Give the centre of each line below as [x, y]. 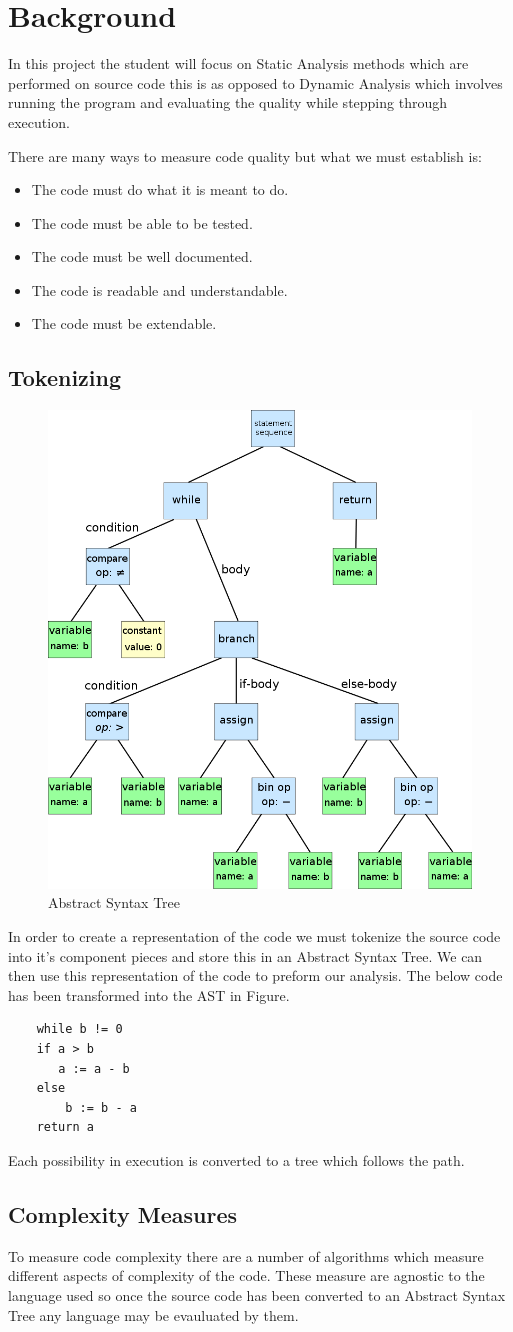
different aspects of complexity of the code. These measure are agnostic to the [246, 1275]
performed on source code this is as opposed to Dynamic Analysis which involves [255, 82]
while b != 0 [79, 1029]
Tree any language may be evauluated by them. [153, 1314]
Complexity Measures [123, 1213]
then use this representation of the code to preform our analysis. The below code [255, 975]
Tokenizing [65, 377]
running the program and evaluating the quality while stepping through [227, 102]
